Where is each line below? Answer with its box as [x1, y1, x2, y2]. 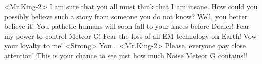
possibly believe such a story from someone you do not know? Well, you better [4, 11, 248, 21]
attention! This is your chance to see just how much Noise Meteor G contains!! [4, 50, 247, 60]
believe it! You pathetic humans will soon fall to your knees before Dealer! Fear [4, 21, 250, 31]
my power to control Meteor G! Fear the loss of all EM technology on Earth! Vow [4, 30, 257, 41]
